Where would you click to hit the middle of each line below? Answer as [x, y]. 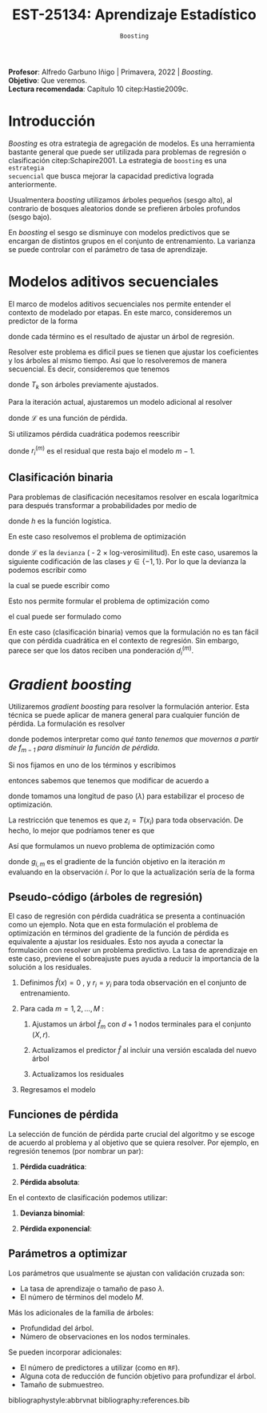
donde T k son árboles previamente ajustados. [84, 385]
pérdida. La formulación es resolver [67, 724]
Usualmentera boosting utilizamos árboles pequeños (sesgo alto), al [121, 200]
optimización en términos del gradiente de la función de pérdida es [119, 933]
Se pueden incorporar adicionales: [65, 1352]
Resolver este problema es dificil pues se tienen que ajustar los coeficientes [133, 352]
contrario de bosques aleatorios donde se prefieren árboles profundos [125, 208]
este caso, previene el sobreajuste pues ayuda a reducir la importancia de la [134, 959]
